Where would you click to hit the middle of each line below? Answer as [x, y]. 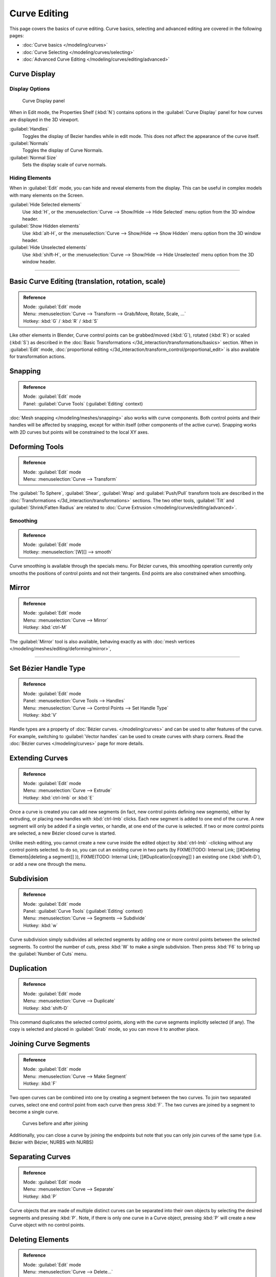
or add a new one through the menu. [48, 864]
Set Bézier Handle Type [48, 668]
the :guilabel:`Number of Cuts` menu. [49, 954]
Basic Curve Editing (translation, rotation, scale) [87, 282]
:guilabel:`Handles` [29, 129]
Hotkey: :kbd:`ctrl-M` [45, 627]
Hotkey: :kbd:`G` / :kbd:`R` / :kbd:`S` [61, 321]
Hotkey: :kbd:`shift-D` [46, 1008]
